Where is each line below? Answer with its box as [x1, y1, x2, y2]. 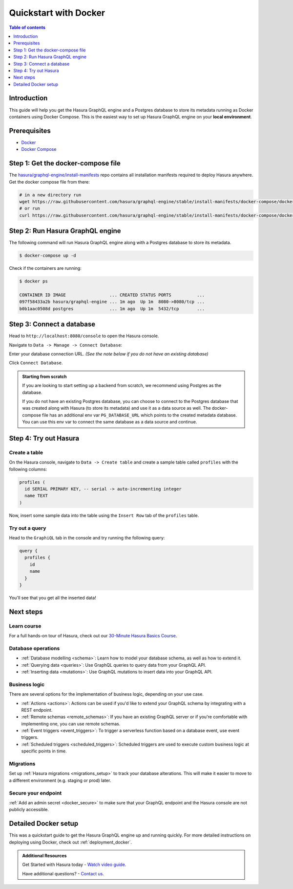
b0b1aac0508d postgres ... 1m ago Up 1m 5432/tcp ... [19, 306, 205, 311]
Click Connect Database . [9, 360, 63, 366]
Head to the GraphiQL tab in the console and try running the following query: [9, 535, 165, 540]
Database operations [9, 645, 60, 652]
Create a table [9, 449, 43, 456]
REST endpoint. [21, 707, 53, 713]
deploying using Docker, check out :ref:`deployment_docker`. [9, 839, 132, 845]
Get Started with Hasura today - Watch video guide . [22, 862, 126, 867]
